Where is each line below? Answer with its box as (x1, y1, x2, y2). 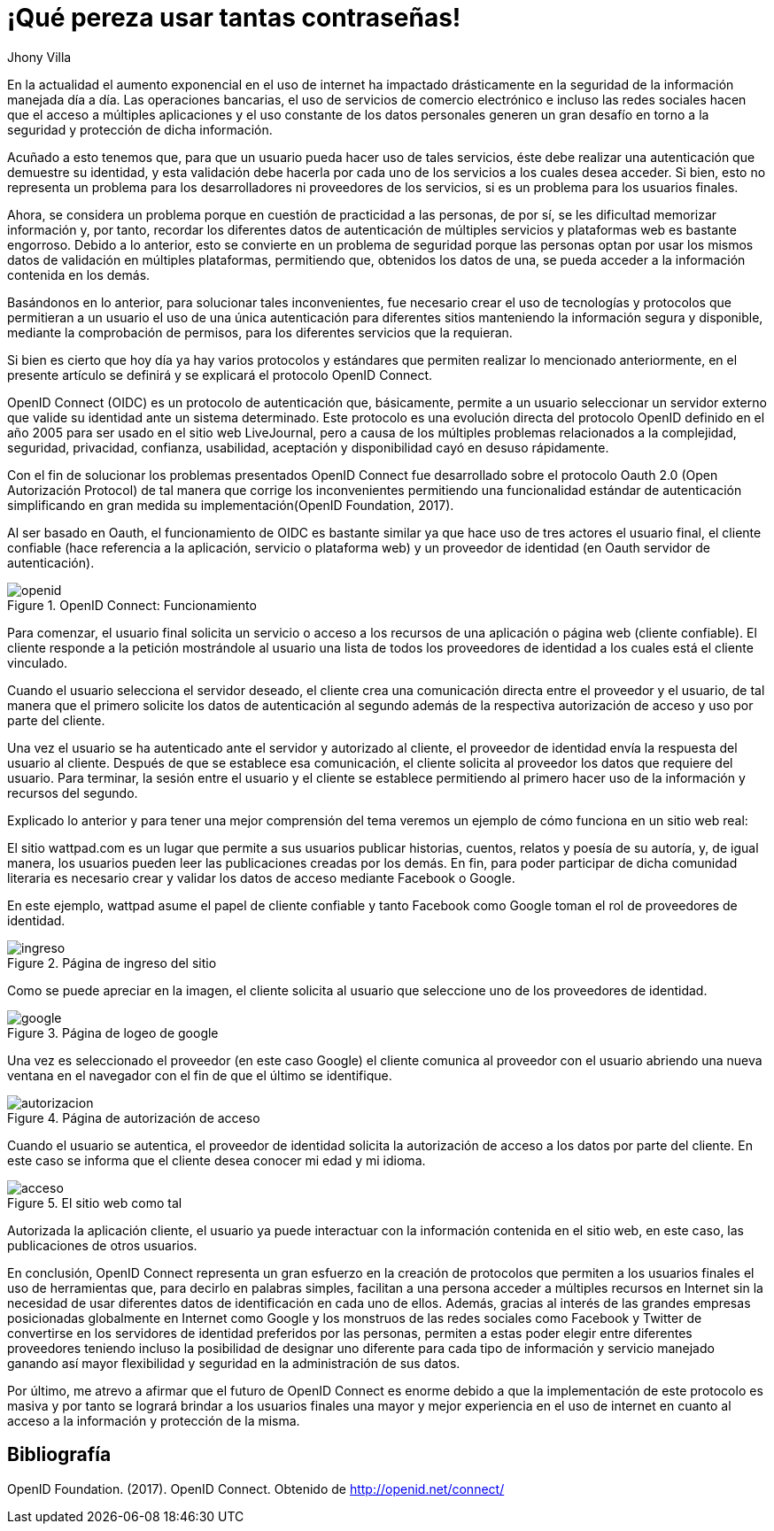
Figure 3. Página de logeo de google (7, 1025, 219, 1040)
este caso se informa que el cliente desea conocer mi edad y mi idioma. (7, 1152, 426, 1168)
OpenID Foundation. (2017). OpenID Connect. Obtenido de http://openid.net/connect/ (7, 1481, 505, 1496)
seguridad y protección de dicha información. (7, 121, 273, 137)
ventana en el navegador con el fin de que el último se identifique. (7, 1067, 392, 1083)
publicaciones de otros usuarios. (7, 1237, 197, 1253)
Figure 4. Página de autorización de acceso (7, 1110, 260, 1125)
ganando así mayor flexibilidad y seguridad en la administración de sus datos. (7, 1355, 461, 1371)
